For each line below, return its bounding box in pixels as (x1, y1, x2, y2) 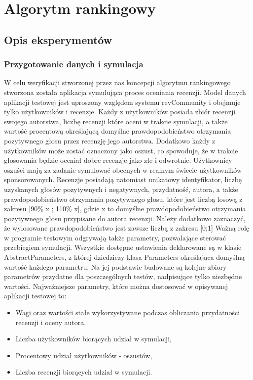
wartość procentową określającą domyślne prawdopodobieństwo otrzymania (4, 126, 231, 136)
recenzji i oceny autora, (15, 317, 86, 327)
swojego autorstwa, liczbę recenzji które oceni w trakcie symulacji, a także (4, 116, 228, 126)
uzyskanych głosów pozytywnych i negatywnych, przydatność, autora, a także (4, 184, 238, 194)
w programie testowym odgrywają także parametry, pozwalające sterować (4, 232, 226, 242)
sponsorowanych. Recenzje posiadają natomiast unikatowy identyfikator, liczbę (4, 174, 242, 185)
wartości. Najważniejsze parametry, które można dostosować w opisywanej (4, 281, 228, 291)
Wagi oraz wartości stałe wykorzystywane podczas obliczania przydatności (15, 307, 240, 318)
